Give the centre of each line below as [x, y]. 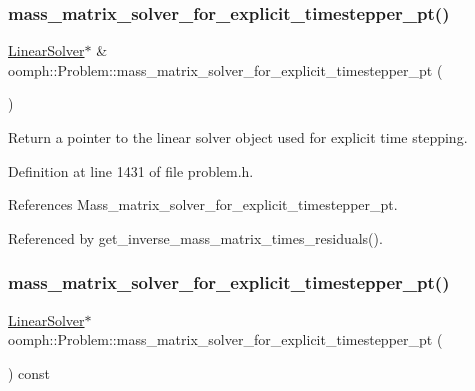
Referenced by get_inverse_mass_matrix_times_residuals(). [195, 237]
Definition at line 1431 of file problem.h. [131, 170]
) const [29, 372]
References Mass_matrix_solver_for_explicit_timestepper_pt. [203, 204]
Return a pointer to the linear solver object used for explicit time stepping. [238, 137]
